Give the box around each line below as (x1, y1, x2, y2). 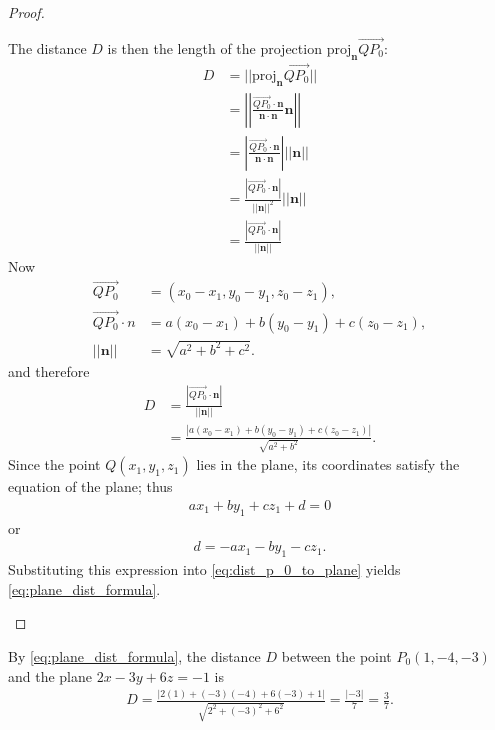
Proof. (8, 2, 45, 22)
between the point (281, 645, 392, 666)
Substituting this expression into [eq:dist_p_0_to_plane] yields (8, 559, 401, 580)
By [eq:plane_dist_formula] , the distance (8, 645, 261, 666)
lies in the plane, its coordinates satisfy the (196, 454, 460, 475)
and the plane (8, 665, 93, 686)
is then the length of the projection (107, 37, 322, 58)
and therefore (8, 361, 90, 381)
